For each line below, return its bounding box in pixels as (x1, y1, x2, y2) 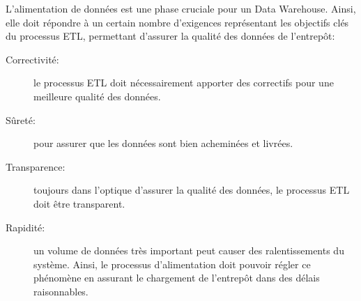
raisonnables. (33, 284, 89, 298)
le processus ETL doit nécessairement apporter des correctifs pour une (33, 75, 334, 90)
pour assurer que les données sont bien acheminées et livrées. (33, 136, 293, 150)
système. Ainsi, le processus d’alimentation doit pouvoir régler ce (33, 256, 311, 271)
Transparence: (6, 159, 66, 173)
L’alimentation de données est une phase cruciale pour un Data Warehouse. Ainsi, (6, 1, 356, 15)
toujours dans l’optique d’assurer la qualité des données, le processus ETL (33, 183, 350, 197)
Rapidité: (6, 219, 45, 234)
